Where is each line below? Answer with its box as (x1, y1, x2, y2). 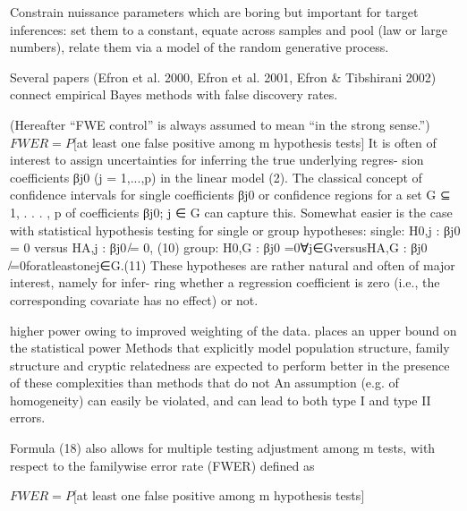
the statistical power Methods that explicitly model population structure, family (10, 338, 450, 357)
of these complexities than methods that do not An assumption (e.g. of (10, 373, 399, 392)
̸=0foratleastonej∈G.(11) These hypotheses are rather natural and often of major (10, 255, 455, 274)
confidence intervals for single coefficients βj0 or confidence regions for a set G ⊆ (10, 185, 451, 204)
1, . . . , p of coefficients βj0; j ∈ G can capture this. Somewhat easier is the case (10, 202, 453, 221)
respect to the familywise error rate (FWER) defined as (10, 456, 315, 474)
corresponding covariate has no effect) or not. (10, 290, 259, 309)
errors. (10, 408, 46, 427)
